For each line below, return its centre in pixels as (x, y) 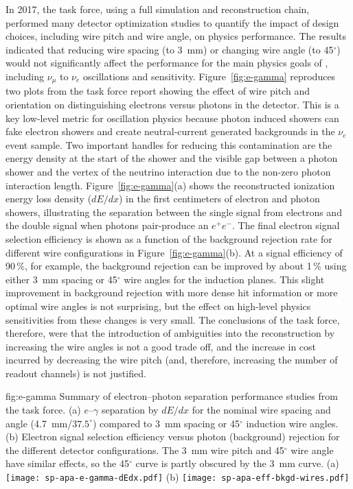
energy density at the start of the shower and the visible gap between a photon (172, 158)
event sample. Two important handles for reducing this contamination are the (169, 144)
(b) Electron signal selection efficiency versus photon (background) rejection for (173, 437)
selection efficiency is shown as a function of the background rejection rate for (169, 238)
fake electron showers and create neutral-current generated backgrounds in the (170, 131)
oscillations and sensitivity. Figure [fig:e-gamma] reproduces (209, 76)
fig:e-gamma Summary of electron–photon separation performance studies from (172, 396)
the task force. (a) (43, 410)
